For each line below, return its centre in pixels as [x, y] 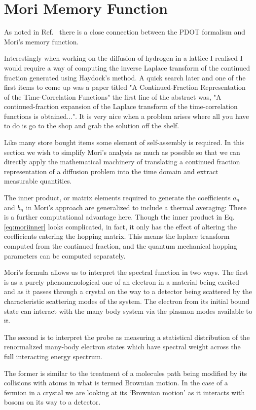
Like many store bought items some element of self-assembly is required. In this [124, 142]
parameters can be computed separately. [65, 255]
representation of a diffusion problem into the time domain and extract [111, 171]
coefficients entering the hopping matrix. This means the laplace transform [117, 236]
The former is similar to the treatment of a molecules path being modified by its [126, 373]
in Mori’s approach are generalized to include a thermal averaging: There [136, 207]
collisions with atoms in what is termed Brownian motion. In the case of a [116, 383]
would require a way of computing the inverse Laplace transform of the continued [127, 67]
